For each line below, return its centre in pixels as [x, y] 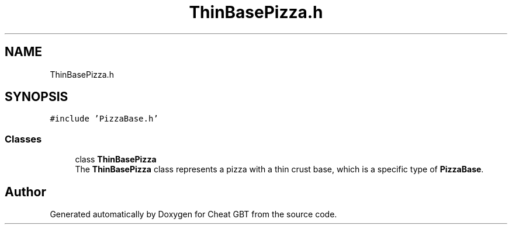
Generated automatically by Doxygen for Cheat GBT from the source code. [193, 214]
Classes [23, 139]
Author [25, 192]
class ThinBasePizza [116, 159]
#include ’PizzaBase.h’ [104, 119]
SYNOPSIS [37, 97]
